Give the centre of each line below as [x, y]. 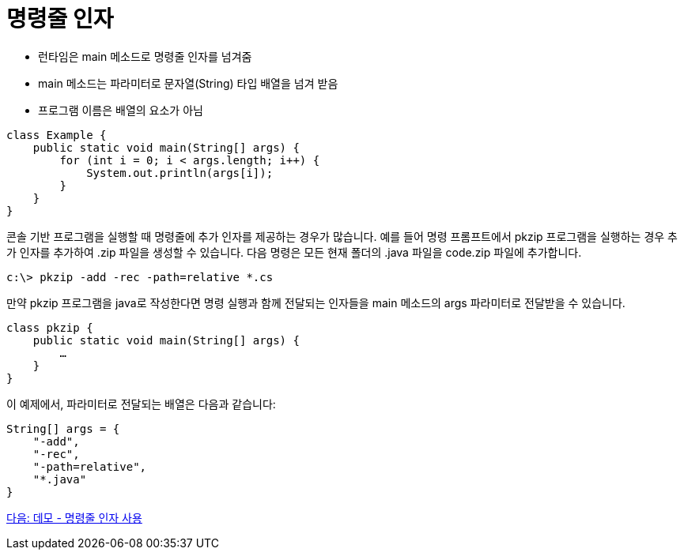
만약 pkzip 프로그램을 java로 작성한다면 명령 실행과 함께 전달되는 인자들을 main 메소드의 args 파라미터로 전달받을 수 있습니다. [316, 302]
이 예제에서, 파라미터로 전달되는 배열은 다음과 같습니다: [141, 404]
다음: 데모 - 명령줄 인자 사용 [74, 517]
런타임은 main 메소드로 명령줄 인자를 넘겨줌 [145, 56]
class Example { [57, 135]
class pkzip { [50, 327]
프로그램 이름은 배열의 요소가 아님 [121, 110]
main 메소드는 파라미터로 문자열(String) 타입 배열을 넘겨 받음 [188, 83]
